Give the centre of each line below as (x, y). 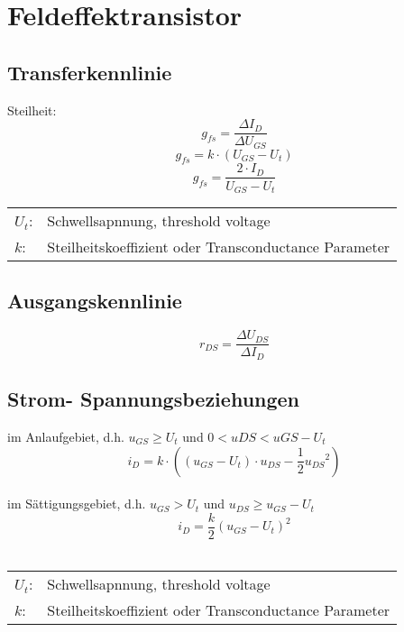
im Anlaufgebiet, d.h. (66, 436)
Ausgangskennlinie (95, 301)
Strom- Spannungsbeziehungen (154, 399)
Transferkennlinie (90, 72)
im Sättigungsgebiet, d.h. (77, 504)
